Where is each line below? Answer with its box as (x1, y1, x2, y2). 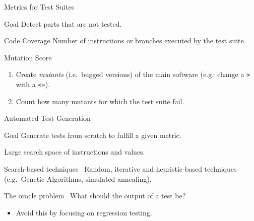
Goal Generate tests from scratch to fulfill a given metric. (4, 129, 181, 140)
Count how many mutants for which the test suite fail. (16, 96, 184, 106)
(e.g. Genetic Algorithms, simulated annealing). (4, 173, 152, 184)
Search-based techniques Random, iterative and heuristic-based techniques (4, 164, 237, 174)
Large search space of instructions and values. (4, 146, 145, 157)
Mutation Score (4, 52, 52, 62)
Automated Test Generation (4, 113, 91, 123)
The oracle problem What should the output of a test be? (4, 190, 186, 201)
